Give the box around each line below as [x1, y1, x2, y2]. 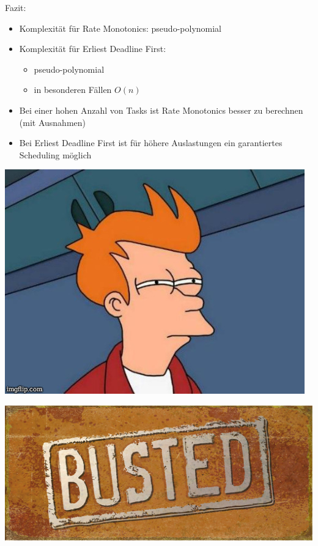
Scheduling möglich [19, 148, 92, 161]
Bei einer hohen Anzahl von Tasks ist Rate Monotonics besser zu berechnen [19, 103, 303, 116]
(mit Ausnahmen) [19, 116, 86, 128]
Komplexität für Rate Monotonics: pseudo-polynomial [19, 21, 221, 34]
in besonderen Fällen [34, 83, 112, 96]
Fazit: [5, 1, 26, 13]
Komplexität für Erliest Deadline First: [19, 42, 166, 55]
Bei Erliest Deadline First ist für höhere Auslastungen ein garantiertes [19, 136, 283, 149]
